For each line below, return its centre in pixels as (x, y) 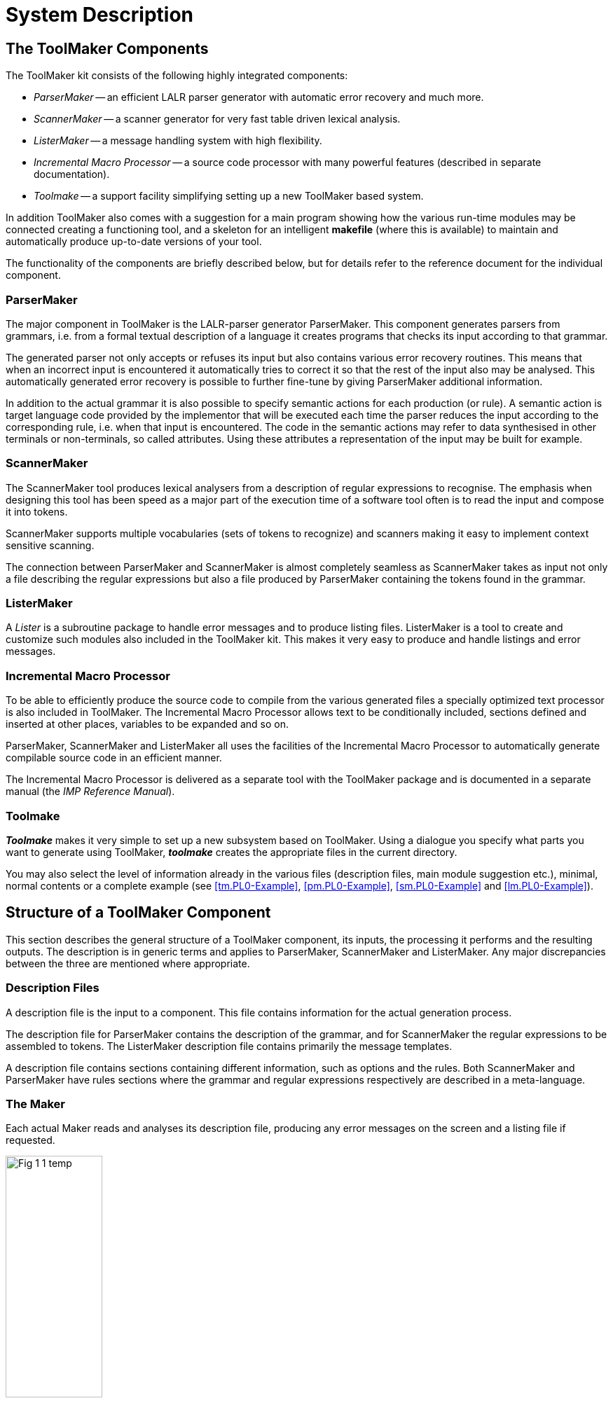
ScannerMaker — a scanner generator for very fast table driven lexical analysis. (217, 119)
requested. (30, 1140)
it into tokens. (37, 511)
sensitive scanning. (50, 545)
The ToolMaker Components (107, 48)
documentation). (72, 174)
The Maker (35, 1104)
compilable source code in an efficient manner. (114, 758)
